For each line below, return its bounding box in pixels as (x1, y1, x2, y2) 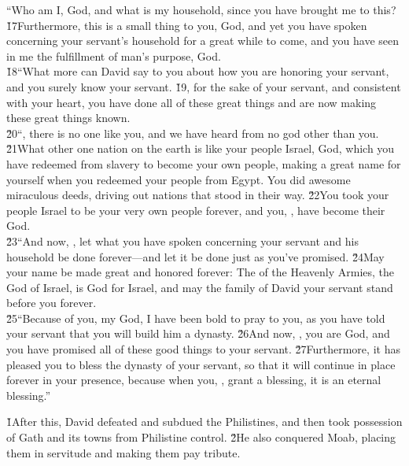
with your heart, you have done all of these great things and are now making (6, 94, 377, 110)
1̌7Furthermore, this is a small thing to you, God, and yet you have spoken (6, 17, 367, 33)
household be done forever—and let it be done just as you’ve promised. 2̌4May (6, 248, 385, 264)
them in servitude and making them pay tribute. (6, 444, 241, 460)
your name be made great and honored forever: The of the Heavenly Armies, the (6, 264, 395, 280)
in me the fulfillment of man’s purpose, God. (6, 47, 221, 64)
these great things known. (6, 109, 131, 126)
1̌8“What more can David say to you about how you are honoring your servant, (6, 63, 389, 80)
